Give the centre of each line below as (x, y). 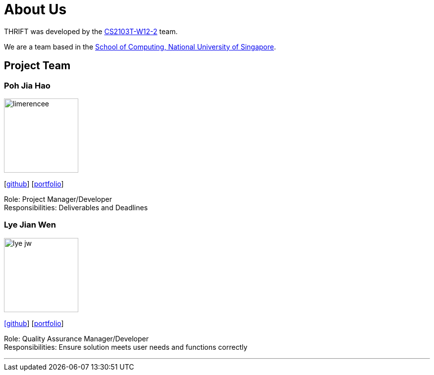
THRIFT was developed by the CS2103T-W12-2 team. (91, 31)
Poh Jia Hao (27, 85)
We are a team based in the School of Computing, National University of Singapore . (140, 47)
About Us (35, 9)
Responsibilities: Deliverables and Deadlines (76, 207)
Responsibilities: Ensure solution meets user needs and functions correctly (126, 347)
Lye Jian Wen (30, 225)
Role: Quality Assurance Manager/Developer (76, 338)
